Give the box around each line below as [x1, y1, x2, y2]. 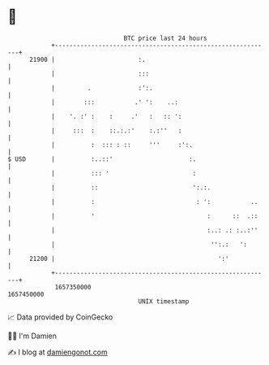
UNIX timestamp [138, 297, 190, 306]
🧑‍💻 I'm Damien [7, 331, 58, 341]
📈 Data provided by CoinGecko [7, 312, 113, 322]
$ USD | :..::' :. [7, 154, 197, 163]
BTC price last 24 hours [123, 34, 207, 42]
